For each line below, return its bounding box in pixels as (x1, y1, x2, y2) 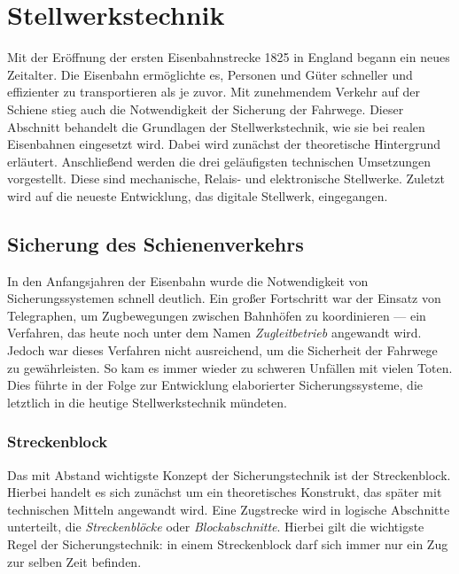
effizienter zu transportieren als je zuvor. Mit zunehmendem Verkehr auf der (7, 82, 420, 101)
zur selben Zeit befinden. (7, 552, 142, 570)
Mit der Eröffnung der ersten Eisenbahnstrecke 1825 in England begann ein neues (7, 48, 450, 66)
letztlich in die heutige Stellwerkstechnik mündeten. (7, 392, 287, 411)
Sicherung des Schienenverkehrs (7, 229, 304, 257)
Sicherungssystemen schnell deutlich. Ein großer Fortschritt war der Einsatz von (7, 289, 441, 307)
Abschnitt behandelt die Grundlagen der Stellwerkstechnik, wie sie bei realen (7, 117, 425, 136)
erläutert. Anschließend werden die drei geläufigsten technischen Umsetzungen (7, 151, 431, 170)
